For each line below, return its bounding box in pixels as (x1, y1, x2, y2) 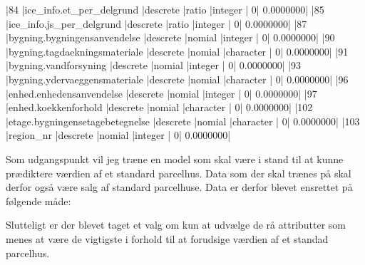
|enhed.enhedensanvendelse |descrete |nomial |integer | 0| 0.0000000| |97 (6, 85, 317, 100)
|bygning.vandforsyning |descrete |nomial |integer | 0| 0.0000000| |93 (6, 58, 302, 73)
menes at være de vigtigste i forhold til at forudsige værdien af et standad (6, 231, 329, 246)
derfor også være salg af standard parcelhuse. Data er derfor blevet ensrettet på (6, 180, 353, 194)
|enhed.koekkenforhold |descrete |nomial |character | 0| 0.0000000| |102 (6, 100, 313, 115)
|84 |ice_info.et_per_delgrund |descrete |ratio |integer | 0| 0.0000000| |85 (6, 2, 324, 16)
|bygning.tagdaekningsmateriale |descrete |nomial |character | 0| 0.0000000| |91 (6, 43, 349, 58)
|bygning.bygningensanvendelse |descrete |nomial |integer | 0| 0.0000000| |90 (6, 30, 335, 45)
